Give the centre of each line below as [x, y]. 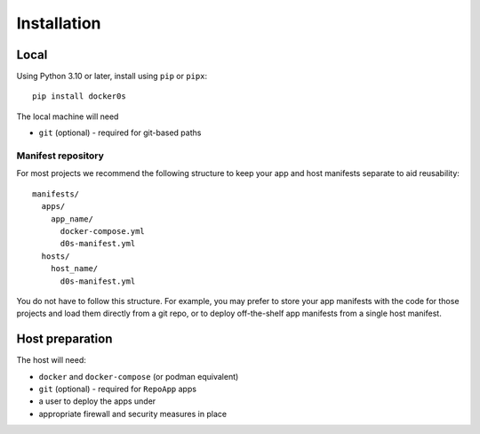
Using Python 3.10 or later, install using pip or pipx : [112, 76]
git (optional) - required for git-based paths [120, 133]
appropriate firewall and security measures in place [132, 414]
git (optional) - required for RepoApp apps [118, 389]
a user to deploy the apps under [97, 401]
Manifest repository [60, 156]
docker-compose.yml [103, 231]
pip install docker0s [79, 96]
